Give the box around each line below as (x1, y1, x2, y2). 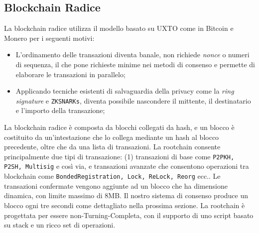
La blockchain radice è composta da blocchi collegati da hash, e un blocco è (4, 122, 235, 132)
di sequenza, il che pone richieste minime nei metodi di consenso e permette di (15, 59, 256, 69)
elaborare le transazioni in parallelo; (15, 69, 126, 79)
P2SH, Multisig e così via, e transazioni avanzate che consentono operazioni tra (4, 161, 249, 171)
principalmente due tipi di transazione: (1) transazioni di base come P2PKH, (4, 151, 235, 161)
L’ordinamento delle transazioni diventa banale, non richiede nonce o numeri (15, 49, 250, 60)
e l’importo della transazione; (15, 105, 105, 116)
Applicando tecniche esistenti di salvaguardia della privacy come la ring (15, 86, 234, 96)
